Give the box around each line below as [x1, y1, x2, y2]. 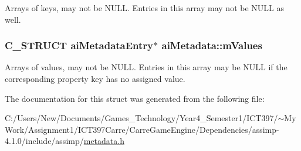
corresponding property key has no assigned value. [5, 73, 185, 84]
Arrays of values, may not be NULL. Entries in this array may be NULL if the [5, 61, 288, 73]
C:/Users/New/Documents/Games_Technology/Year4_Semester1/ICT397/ [5, 112, 278, 124]
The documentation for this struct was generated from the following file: [5, 92, 265, 104]
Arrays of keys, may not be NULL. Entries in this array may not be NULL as [5, 2, 284, 13]
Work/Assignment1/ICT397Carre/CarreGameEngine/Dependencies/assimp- [5, 123, 279, 135]
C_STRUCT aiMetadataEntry [5, 38, 154, 53]
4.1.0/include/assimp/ [5, 135, 84, 147]
